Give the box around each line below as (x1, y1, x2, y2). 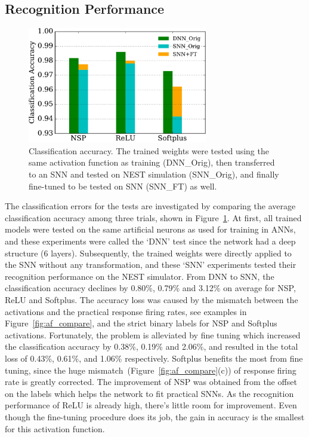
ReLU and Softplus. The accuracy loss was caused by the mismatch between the (5, 294, 298, 306)
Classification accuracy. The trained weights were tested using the (29, 144, 269, 157)
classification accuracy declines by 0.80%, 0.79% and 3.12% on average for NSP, (5, 282, 296, 294)
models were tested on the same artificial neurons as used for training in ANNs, (5, 223, 296, 236)
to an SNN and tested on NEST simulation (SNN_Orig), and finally (29, 168, 279, 181)
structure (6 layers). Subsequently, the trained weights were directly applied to (5, 246, 292, 259)
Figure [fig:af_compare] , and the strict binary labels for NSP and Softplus (5, 317, 277, 329)
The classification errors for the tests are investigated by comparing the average (5, 200, 296, 212)
